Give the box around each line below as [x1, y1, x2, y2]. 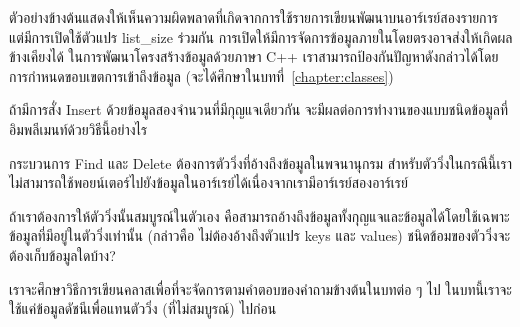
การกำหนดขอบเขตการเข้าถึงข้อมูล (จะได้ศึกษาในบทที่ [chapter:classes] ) [9, 65, 394, 86]
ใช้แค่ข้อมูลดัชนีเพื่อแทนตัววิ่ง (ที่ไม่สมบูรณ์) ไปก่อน [9, 298, 277, 319]
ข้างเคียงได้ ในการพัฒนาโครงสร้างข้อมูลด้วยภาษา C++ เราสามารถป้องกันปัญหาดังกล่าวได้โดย [9, 46, 499, 67]
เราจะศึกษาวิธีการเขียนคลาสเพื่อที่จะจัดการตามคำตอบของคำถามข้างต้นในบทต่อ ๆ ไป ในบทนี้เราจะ [9, 278, 512, 299]
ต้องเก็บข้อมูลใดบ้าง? [9, 244, 116, 265]
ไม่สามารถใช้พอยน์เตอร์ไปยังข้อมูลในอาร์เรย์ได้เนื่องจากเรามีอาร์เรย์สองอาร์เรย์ [9, 172, 408, 193]
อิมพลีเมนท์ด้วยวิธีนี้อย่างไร [9, 118, 148, 139]
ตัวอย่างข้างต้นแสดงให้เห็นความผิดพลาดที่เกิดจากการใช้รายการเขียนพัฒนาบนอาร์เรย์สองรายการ [9, 7, 499, 27]
